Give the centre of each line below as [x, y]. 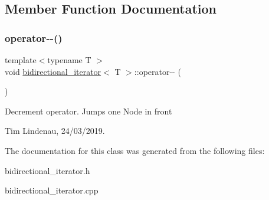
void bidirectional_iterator [53, 71]
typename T [69, 60]
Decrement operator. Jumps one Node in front [88, 111]
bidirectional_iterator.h [47, 170]
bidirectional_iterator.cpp [52, 190]
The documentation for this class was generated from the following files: [135, 150]
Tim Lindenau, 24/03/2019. [55, 131]
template [21, 60]
